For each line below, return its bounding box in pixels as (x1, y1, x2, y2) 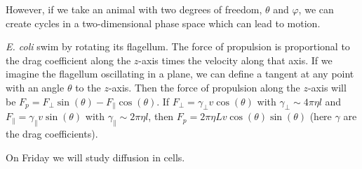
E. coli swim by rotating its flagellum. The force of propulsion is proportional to (6, 39, 350, 54)
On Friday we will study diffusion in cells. (6, 149, 185, 164)
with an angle (6, 80, 65, 94)
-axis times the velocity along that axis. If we (138, 52, 333, 67)
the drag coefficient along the (6, 52, 131, 67)
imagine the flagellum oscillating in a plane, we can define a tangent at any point (6, 66, 354, 81)
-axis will (307, 80, 347, 94)
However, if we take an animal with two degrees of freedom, (6, 2, 262, 16)
